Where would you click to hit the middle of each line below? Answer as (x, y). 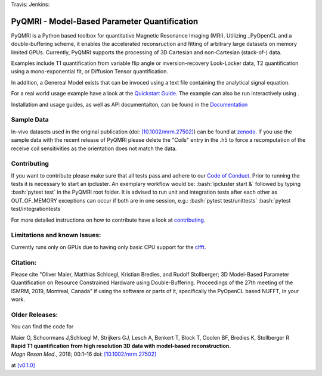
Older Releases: (35, 315)
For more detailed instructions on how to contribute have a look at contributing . (108, 220)
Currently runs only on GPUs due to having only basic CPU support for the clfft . (109, 247)
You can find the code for (42, 327)
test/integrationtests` (37, 209)
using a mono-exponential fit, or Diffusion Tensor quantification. (89, 72)
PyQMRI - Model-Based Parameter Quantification (105, 21)
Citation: (24, 262)
